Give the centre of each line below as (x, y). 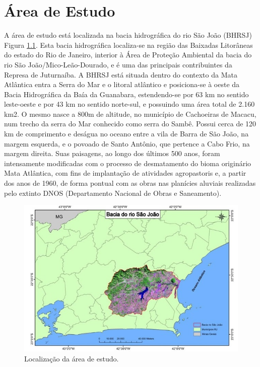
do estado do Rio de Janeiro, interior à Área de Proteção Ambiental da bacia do (128, 55)
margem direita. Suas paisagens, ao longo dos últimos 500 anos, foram (112, 153)
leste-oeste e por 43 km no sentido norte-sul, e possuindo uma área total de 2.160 (129, 104)
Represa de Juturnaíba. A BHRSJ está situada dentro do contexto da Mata (121, 74)
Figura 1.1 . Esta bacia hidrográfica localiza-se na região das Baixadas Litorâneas (128, 45)
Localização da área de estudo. (72, 359)
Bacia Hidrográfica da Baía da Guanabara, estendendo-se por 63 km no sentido (126, 94)
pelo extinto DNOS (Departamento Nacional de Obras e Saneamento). (113, 193)
